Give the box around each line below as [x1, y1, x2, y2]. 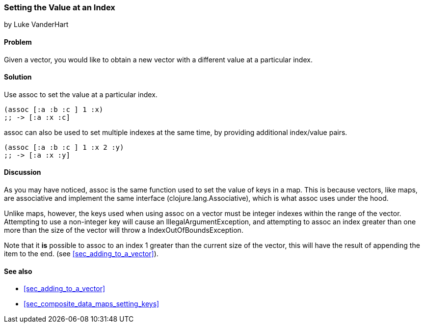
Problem [4, 37, 32, 46]
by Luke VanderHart [4, 20, 69, 29]
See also [4, 267, 32, 275]
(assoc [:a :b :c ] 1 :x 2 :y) [4, 143, 124, 151]
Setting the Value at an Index [4, 2, 115, 12]
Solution [4, 73, 32, 82]
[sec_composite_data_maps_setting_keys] [24, 300, 159, 308]
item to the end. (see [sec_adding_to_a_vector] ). [4, 249, 159, 258]
